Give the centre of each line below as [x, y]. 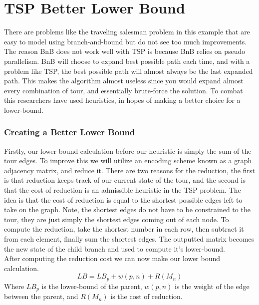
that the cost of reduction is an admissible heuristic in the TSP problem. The [123, 190]
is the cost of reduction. [146, 296]
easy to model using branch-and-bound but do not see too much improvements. [126, 41]
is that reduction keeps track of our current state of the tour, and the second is [125, 180]
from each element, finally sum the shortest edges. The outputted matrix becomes [129, 239]
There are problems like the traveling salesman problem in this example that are [127, 32]
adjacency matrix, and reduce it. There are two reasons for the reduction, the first [129, 170]
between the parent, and [41, 296]
